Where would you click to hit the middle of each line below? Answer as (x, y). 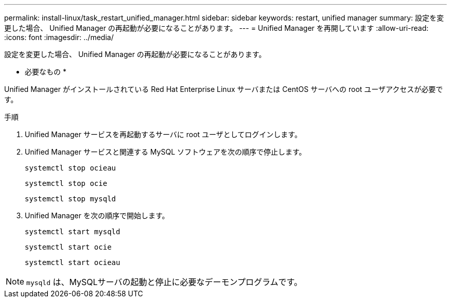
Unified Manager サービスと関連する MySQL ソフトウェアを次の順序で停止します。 (166, 152)
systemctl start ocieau (73, 262)
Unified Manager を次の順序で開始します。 (97, 215)
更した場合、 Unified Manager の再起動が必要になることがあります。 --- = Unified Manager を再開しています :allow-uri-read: (216, 28)
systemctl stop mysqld (71, 199)
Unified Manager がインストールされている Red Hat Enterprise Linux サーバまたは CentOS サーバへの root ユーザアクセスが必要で (224, 89)
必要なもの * (46, 72)
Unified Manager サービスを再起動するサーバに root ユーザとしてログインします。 (163, 134)
